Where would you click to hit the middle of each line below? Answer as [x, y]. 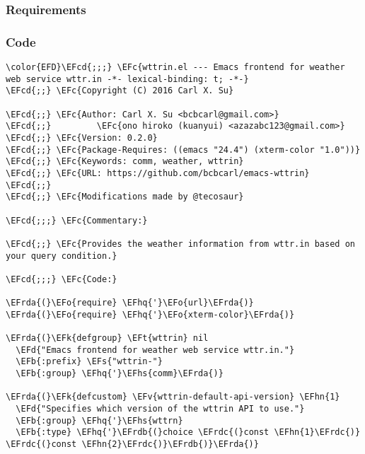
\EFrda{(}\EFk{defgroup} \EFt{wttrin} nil [107, 338]
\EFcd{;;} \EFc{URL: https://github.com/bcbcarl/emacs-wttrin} [158, 173]
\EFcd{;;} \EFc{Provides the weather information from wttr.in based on [180, 244]
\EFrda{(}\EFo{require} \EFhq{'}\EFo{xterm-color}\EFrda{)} [150, 314]
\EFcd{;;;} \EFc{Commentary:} [77, 220]
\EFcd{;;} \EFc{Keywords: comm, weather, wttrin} [125, 162]
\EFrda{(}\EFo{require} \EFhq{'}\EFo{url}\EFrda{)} [130, 303]
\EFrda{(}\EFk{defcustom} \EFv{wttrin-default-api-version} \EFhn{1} [173, 397]
